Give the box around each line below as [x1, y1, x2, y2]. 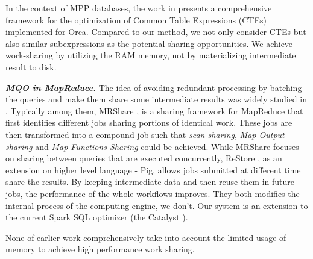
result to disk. [5, 60, 57, 73]
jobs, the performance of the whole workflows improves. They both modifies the [5, 187, 300, 199]
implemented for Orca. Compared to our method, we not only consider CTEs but [5, 25, 306, 38]
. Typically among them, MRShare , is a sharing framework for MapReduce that [5, 104, 303, 117]
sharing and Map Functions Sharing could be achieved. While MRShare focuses [5, 140, 299, 152]
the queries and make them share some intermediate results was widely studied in [5, 93, 307, 105]
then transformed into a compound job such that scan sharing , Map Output [5, 128, 285, 140]
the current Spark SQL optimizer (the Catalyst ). [5, 211, 188, 223]
